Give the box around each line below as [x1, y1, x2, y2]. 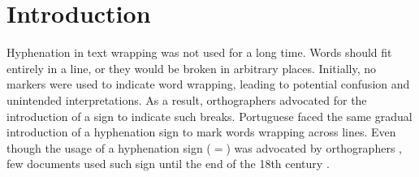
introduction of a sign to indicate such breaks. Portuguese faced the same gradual [6, 107, 413, 124]
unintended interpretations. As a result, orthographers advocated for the [6, 91, 367, 108]
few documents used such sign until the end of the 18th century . [6, 155, 330, 172]
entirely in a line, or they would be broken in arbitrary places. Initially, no [6, 59, 376, 76]
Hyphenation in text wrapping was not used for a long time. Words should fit [6, 44, 392, 61]
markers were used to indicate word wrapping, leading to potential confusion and [6, 76, 410, 93]
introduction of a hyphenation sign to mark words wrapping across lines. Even [6, 123, 396, 140]
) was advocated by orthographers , [226, 139, 402, 156]
